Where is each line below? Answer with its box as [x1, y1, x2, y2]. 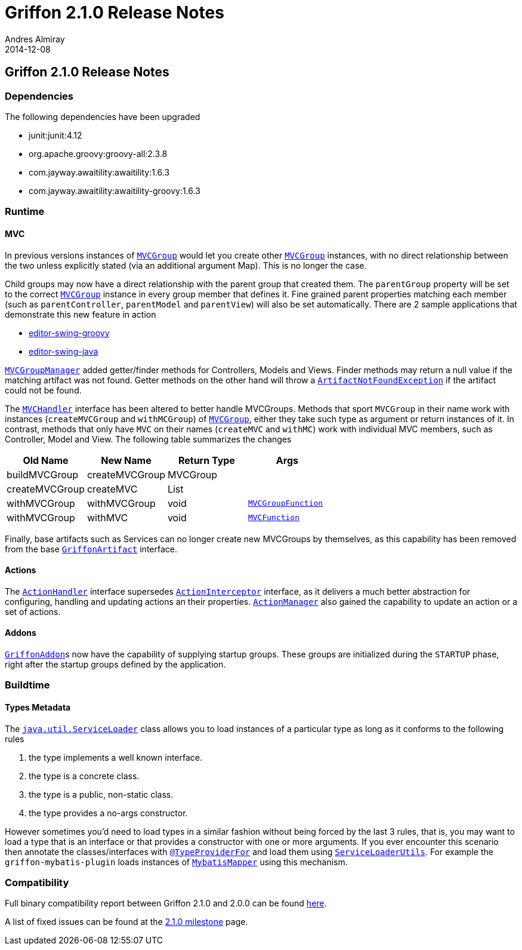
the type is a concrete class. [29, 770, 140, 781]
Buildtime [5, 679, 50, 691]
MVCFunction [248, 513, 299, 522]
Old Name [23, 454, 69, 466]
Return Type [178, 454, 235, 466]
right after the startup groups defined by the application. [5, 659, 226, 669]
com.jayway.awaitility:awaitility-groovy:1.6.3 [29, 185, 200, 196]
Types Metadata [5, 702, 71, 712]
